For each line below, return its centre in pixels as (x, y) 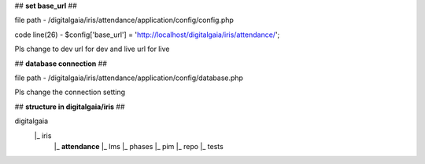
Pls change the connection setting (70, 92)
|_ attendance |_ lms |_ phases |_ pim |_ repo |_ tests (139, 146)
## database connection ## (61, 64)
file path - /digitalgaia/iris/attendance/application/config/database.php (129, 78)
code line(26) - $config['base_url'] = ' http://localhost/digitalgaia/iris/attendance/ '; (147, 35)
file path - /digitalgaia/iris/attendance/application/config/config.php (124, 20)
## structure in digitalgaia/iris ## (70, 107)
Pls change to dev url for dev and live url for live (92, 49)
